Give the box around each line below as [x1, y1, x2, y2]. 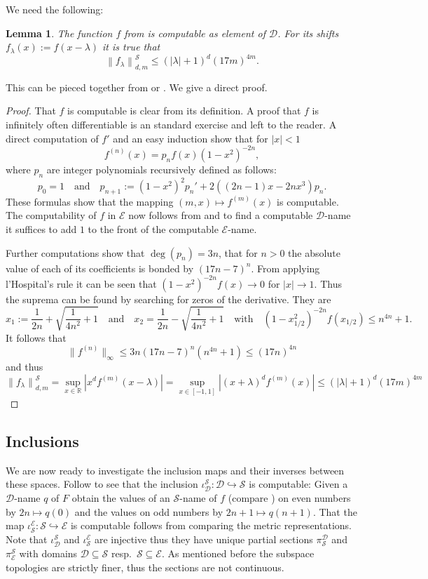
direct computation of [6, 131, 99, 145]
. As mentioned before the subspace [161, 546, 315, 561]
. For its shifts [277, 25, 339, 40]
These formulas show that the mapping [6, 194, 174, 208]
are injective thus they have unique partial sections [94, 532, 313, 547]
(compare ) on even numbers [228, 491, 351, 505]
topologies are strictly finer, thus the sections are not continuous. [6, 559, 284, 574]
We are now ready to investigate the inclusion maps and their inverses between [6, 462, 345, 477]
